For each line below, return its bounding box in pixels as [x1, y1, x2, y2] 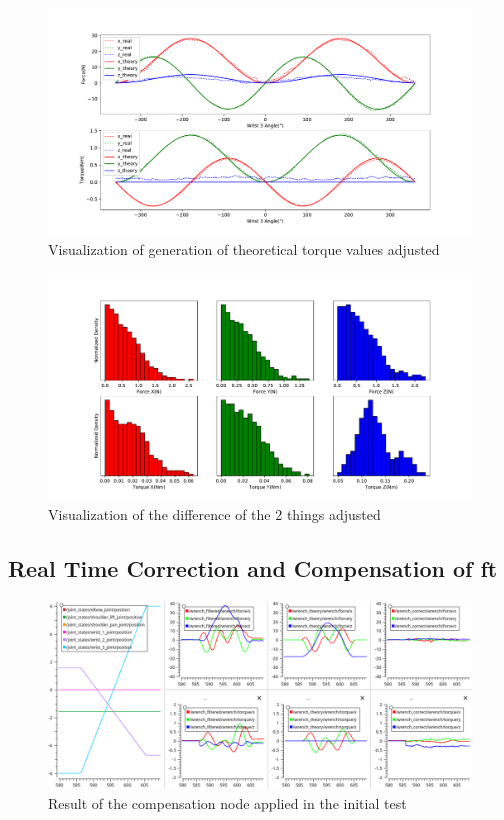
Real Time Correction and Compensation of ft [8, 553, 498, 584]
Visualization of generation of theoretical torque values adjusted [48, 238, 440, 259]
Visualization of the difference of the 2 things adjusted [48, 504, 381, 525]
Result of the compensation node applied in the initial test [48, 792, 407, 813]
